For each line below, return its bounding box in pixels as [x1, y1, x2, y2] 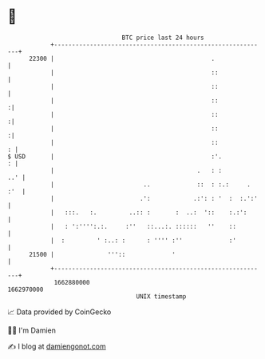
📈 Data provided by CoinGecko [7, 307, 112, 317]
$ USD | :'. [7, 152, 223, 161]
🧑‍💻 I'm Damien [7, 325, 57, 335]
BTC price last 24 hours [121, 34, 204, 42]
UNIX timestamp [136, 292, 187, 301]
